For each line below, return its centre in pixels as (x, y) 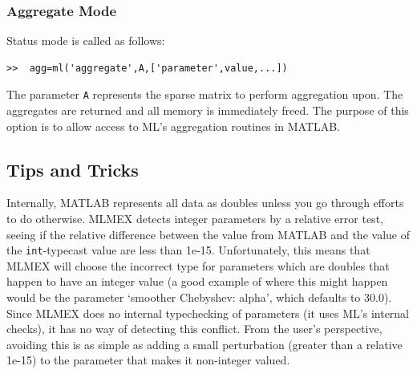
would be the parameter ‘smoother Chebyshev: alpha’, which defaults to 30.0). (199, 297)
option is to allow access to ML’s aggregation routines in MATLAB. (173, 126)
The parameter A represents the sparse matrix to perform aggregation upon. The (205, 94)
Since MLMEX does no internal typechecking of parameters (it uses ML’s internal (208, 313)
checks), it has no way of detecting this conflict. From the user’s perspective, (194, 329)
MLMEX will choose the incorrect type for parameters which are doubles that (198, 265)
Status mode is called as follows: (86, 41)
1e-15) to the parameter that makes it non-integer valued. (148, 360)
